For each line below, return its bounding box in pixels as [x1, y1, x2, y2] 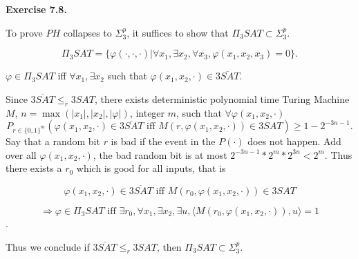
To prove [6, 25, 43, 39]
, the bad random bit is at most [93, 147, 227, 162]
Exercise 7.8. [6, 2, 67, 16]
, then [156, 239, 182, 253]
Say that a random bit [6, 133, 100, 148]
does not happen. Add [247, 133, 341, 148]
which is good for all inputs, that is [76, 161, 226, 175]
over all [6, 147, 37, 162]
